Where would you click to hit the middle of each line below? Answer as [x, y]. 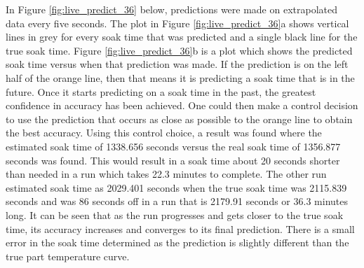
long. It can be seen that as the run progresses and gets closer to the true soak [175, 214]
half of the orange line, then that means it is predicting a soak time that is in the [180, 77]
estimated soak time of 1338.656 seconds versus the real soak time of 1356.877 [173, 146]
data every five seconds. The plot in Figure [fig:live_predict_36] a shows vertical [177, 23]
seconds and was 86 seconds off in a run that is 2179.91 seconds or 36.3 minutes [177, 201]
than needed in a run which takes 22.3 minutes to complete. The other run [166, 174]
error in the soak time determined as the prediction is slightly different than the [177, 242]
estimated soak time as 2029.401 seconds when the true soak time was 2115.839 [176, 187]
